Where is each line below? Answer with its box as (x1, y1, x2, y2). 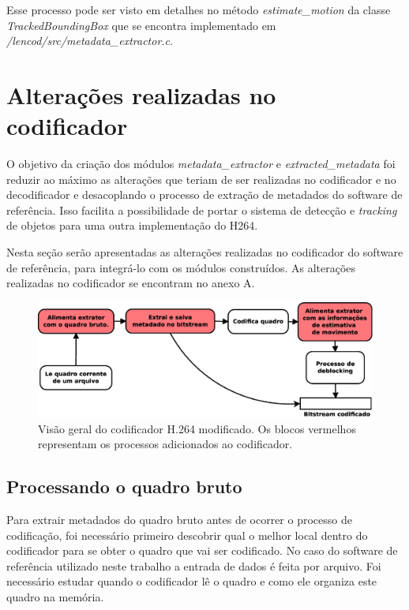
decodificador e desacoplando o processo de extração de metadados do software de (6, 186, 403, 203)
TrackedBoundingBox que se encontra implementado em (6, 17, 276, 33)
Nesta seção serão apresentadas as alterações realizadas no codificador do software (6, 244, 403, 260)
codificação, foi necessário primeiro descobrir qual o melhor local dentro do (6, 526, 368, 543)
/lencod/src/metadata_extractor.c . (6, 32, 173, 49)
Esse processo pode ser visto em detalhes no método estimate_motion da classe (6, 2, 391, 17)
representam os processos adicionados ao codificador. (38, 436, 293, 452)
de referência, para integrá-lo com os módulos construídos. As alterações (6, 259, 356, 275)
